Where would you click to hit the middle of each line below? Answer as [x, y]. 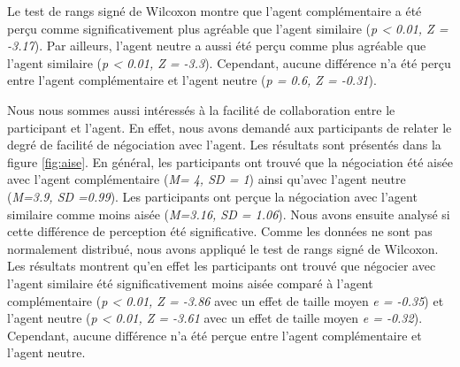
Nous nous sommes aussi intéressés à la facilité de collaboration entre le [201, 109]
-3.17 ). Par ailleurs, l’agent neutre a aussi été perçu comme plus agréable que [217, 46]
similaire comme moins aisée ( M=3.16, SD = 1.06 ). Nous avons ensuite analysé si [229, 214]
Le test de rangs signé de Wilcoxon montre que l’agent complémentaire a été [215, 11]
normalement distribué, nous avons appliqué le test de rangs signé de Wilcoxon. [223, 248]
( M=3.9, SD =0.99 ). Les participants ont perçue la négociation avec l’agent [212, 196]
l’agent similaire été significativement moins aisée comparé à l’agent [190, 283]
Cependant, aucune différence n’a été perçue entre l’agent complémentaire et [215, 335]
